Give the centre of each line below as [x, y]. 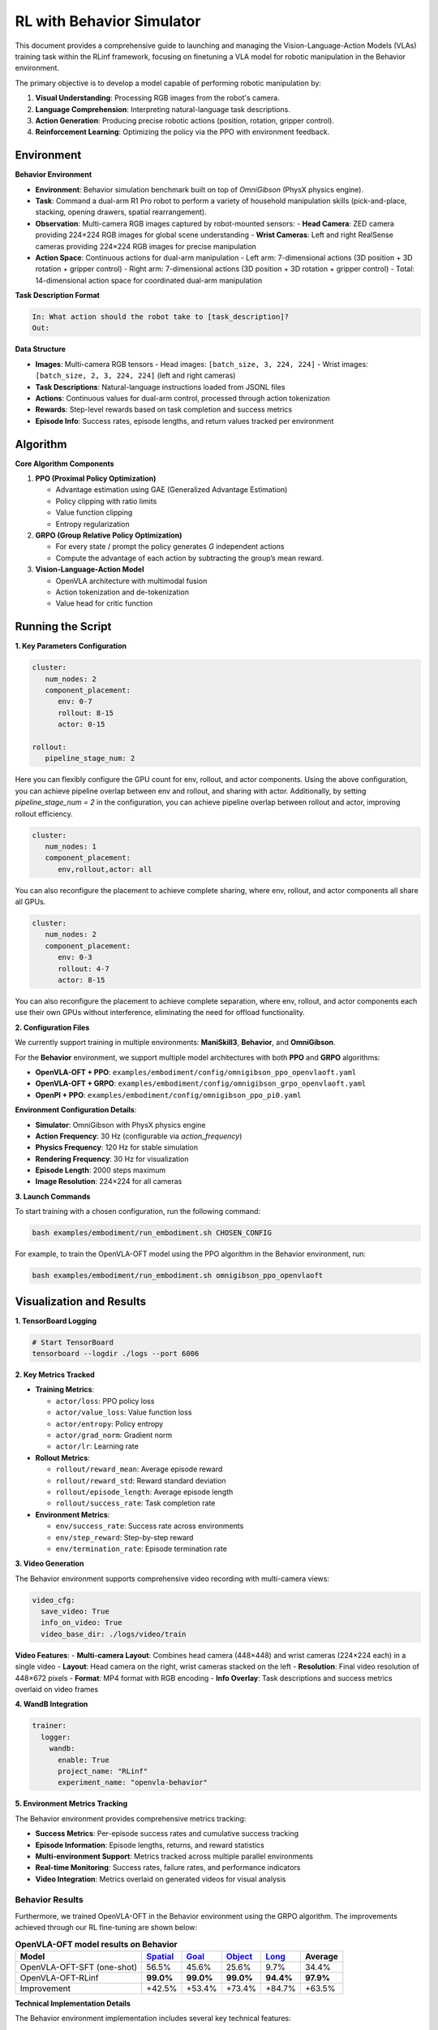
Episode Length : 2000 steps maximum [101, 1170]
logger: [56, 1737]
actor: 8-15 [82, 980]
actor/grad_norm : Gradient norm [114, 1435]
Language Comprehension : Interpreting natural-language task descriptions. [163, 109]
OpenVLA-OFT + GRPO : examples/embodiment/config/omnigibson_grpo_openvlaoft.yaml [201, 1083]
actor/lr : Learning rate [97, 1446]
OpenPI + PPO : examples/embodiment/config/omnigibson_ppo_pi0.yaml [168, 1095]
